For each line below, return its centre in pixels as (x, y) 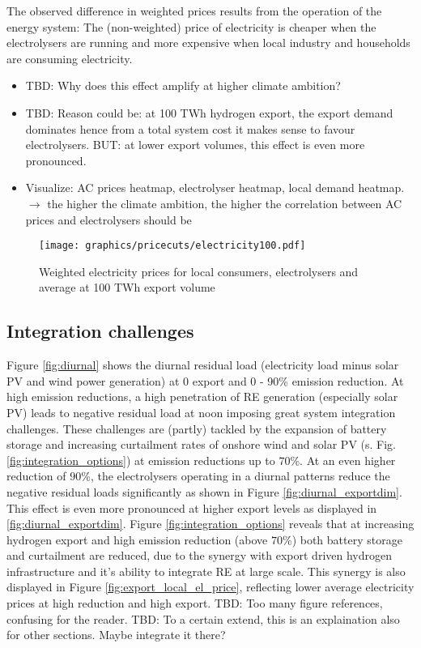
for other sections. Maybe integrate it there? (116, 635)
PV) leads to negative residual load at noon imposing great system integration (201, 412)
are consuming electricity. (70, 58)
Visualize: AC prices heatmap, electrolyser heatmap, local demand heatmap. (215, 188)
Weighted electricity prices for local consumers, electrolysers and (199, 271)
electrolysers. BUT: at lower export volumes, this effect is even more (195, 145)
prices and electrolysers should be (108, 219)
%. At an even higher (343, 460)
